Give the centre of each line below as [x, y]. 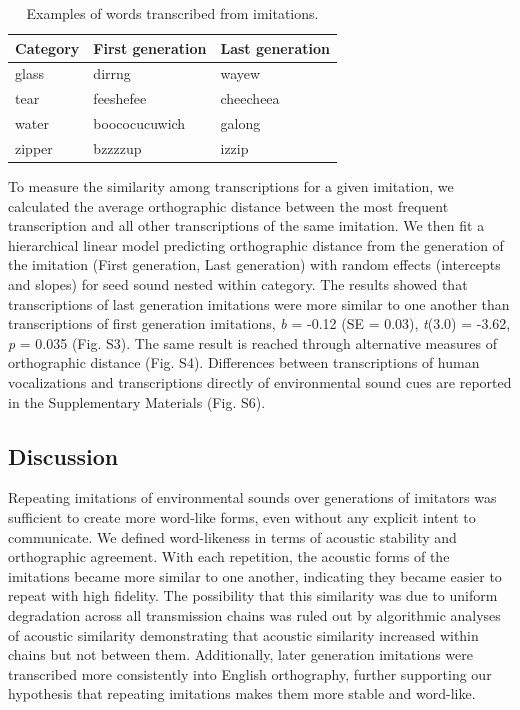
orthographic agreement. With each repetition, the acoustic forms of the [229, 556]
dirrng [112, 73]
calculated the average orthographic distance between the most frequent [228, 205]
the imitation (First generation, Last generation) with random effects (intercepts [254, 264]
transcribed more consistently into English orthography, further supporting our [250, 673]
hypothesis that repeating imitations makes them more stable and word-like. [242, 693]
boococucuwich [139, 123]
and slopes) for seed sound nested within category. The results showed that [238, 284]
